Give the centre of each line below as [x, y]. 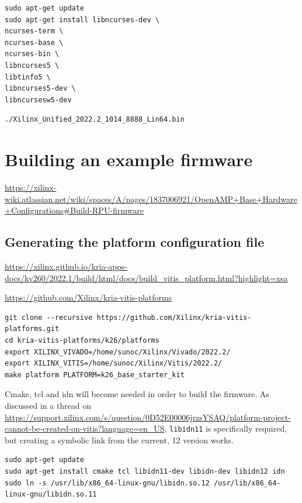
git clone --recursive [49, 317]
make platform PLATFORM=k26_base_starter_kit [95, 375]
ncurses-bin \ [32, 54]
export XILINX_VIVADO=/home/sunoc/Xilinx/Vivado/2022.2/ [118, 352]
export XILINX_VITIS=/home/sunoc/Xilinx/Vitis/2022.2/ [114, 364]
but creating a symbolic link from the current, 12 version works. [119, 440]
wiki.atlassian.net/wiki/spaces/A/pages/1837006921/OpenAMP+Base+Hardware [151, 199]
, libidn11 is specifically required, [226, 428]
